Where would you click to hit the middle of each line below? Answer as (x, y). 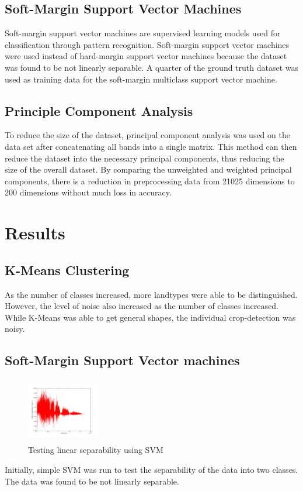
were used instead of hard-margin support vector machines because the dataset (146, 56)
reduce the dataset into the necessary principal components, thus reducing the (144, 158)
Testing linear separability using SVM (96, 450)
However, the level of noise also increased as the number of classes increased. (142, 306)
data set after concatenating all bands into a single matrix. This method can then (151, 146)
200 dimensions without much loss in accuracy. (88, 192)
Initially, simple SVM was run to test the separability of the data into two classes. (151, 469)
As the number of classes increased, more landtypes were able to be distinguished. (151, 294)
